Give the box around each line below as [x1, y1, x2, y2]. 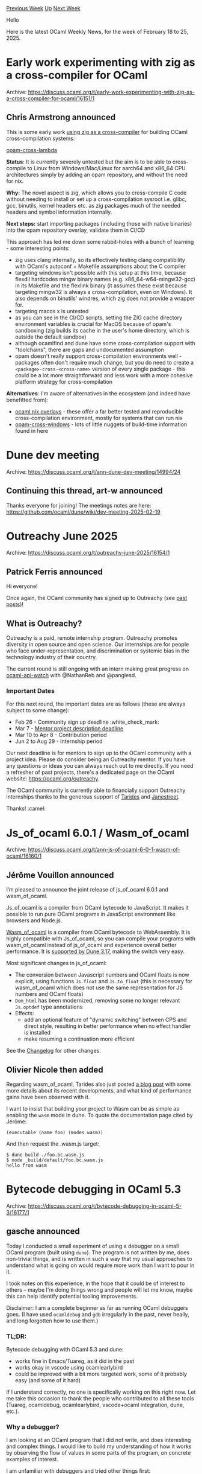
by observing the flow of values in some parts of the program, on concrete [6, 1449, 191, 1456]
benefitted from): [6, 396, 49, 403]
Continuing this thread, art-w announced [6, 486, 164, 496]
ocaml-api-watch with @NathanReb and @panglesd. [6, 672, 136, 679]
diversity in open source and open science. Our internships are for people [6, 641, 189, 648]
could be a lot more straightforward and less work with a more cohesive [14, 371, 194, 378]
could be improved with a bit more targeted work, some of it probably [14, 1370, 188, 1377]
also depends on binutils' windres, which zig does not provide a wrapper [14, 295, 195, 302]
